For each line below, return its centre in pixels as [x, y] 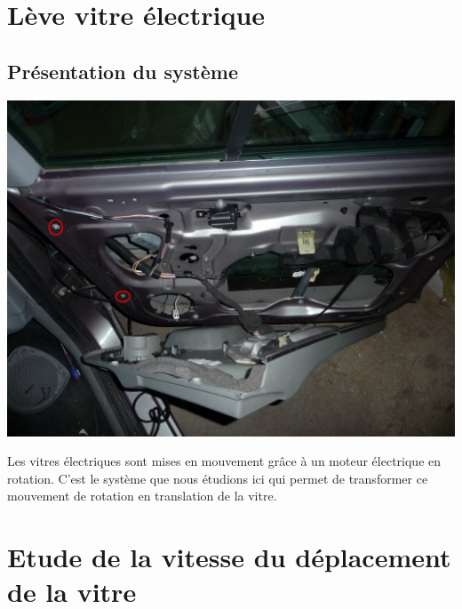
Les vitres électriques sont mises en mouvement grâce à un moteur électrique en [224, 461]
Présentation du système [123, 71]
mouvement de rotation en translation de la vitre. [142, 496]
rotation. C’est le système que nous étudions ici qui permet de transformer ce [218, 478]
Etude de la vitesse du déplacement [229, 557]
